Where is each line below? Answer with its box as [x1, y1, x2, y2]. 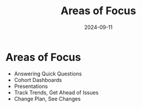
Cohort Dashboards [14, 76, 62, 83]
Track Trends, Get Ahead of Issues [14, 89, 99, 96]
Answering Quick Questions [14, 70, 82, 77]
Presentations [14, 83, 48, 90]
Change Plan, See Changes [14, 95, 81, 102]
